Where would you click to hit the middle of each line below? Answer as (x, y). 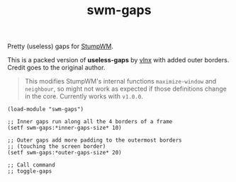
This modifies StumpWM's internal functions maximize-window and (120, 81)
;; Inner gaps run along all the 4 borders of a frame (90, 122)
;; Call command (31, 165)
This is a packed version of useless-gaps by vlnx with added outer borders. (118, 60)
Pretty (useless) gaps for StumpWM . (60, 46)
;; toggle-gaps (30, 171)
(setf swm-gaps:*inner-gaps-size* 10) (64, 128)
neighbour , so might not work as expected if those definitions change (125, 89)
